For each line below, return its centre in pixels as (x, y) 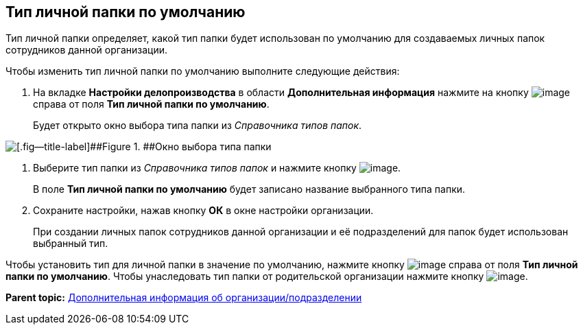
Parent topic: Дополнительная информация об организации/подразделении (184, 298)
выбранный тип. (71, 244)
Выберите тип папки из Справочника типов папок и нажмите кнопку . (217, 168)
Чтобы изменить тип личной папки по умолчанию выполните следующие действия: (203, 71)
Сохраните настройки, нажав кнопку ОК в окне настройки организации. (203, 211)
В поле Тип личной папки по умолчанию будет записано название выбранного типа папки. (249, 189)
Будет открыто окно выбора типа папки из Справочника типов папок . (198, 126)
